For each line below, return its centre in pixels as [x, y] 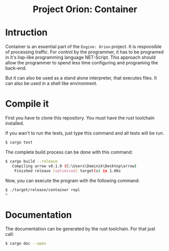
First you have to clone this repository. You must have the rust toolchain [80, 118]
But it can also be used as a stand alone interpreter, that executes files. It [81, 78]
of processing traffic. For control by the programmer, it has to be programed [85, 52]
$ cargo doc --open [26, 244]
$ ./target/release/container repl [43, 190]
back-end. [16, 68]
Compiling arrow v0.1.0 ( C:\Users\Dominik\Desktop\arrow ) [74, 166]
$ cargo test [19, 142]
